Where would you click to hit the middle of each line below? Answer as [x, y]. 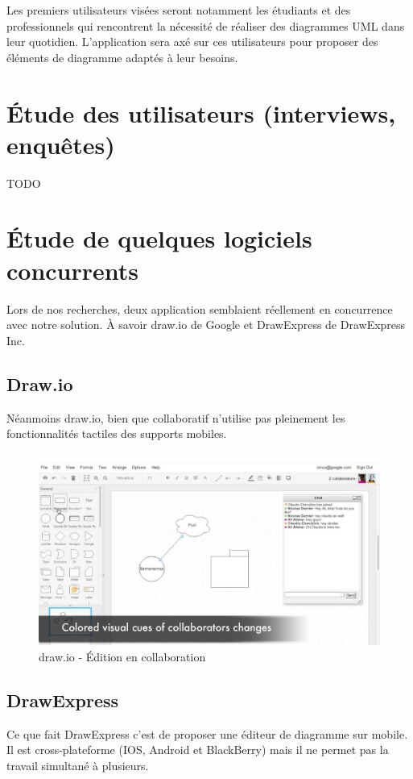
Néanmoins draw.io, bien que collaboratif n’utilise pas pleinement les [176, 417]
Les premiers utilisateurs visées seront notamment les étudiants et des [179, 10]
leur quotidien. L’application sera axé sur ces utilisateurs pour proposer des [192, 42]
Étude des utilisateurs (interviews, [201, 112]
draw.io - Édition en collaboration [122, 656]
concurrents [73, 270]
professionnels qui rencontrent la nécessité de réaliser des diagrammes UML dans [206, 25]
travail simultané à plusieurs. [78, 765]
